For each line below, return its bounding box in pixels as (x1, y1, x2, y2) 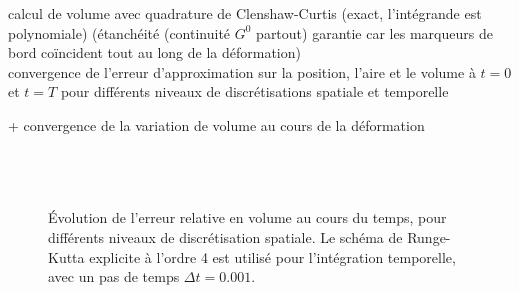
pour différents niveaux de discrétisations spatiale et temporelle (60, 81, 449, 102)
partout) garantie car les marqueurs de (256, 22, 493, 43)
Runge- (407, 226, 451, 247)
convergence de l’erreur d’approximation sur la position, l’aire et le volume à (8, 61, 476, 82)
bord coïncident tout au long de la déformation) (8, 42, 301, 63)
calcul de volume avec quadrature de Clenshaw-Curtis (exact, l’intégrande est (8, 3, 482, 23)
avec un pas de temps (48, 266, 180, 287)
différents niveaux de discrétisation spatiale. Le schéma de (48, 226, 403, 247)
